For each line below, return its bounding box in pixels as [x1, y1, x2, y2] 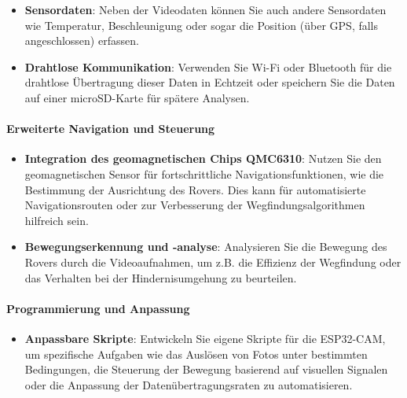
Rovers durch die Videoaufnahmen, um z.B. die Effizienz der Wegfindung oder [24, 253, 401, 270]
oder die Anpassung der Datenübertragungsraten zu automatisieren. [24, 376, 353, 392]
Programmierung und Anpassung [6, 300, 190, 316]
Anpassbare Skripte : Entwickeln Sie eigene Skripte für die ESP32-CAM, [24, 330, 386, 346]
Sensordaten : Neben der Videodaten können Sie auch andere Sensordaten [24, 2, 387, 17]
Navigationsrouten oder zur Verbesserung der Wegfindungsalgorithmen [24, 197, 365, 213]
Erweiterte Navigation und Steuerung [6, 120, 215, 137]
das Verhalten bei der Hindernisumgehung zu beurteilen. [24, 269, 297, 286]
